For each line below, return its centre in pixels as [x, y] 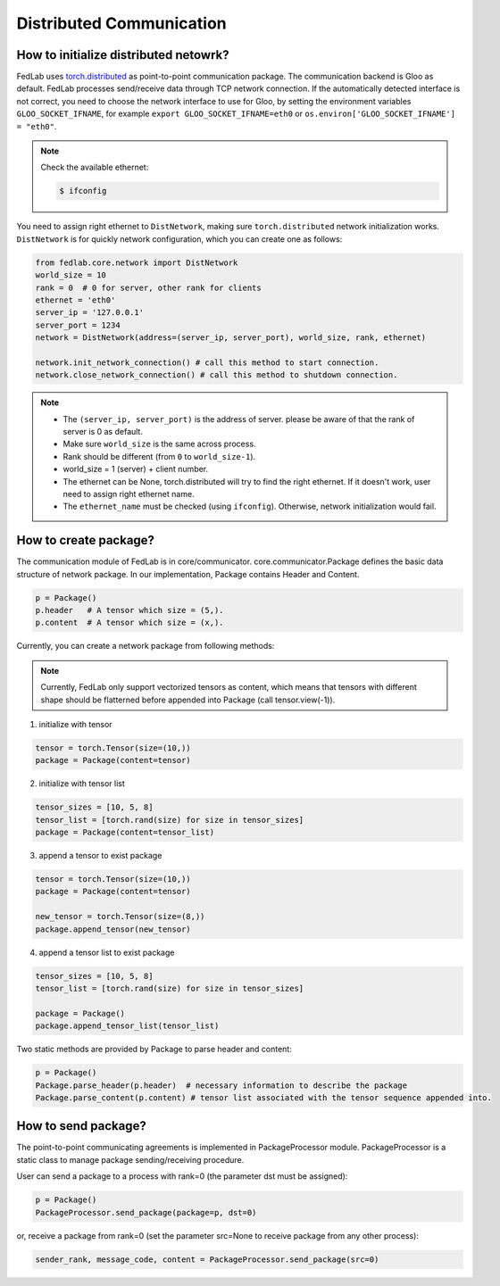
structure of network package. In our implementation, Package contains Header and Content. [188, 574]
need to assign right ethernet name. [129, 494]
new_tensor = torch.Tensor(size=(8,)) [120, 917]
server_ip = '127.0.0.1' [90, 313]
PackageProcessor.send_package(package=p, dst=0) [146, 1212]
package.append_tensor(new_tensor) [113, 929]
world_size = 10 [71, 275]
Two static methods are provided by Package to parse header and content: [154, 1050]
